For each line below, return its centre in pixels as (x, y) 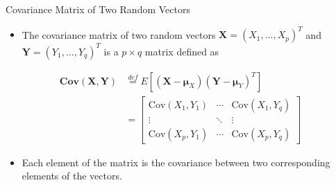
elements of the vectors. (72, 176)
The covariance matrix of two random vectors (119, 34)
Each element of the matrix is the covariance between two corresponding (176, 162)
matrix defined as (182, 51)
